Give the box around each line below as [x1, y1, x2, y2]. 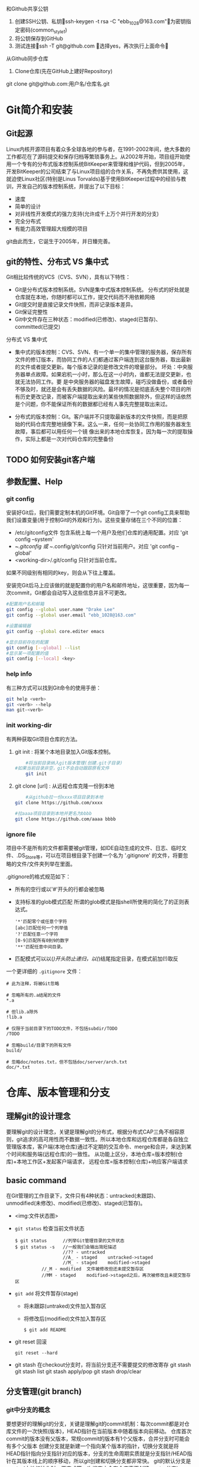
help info [6, 670, 33, 678]
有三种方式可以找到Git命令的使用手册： [6, 684, 102, 691]
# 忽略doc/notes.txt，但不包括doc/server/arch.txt [6, 1059, 127, 1065]
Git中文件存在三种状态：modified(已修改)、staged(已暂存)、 [14, 316, 161, 323]
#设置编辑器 [6, 623, 31, 629]
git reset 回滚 [14, 1338, 47, 1345]
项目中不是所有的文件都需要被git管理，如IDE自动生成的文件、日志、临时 [6, 845, 182, 851]
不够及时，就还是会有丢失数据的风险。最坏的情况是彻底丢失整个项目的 [14, 386, 187, 393]
